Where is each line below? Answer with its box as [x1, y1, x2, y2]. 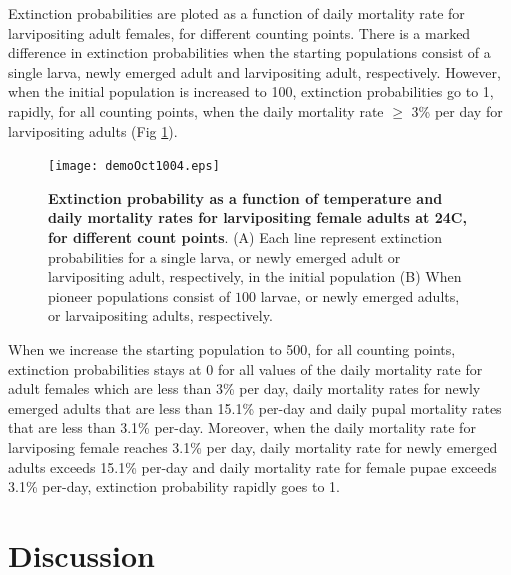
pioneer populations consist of [48, 285, 231, 306]
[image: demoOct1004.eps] [48, 159, 220, 174]
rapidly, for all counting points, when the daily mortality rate [8, 100, 384, 121]
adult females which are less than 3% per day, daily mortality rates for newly [8, 378, 481, 399]
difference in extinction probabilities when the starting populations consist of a [8, 42, 491, 63]
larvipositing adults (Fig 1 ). [8, 120, 178, 141]
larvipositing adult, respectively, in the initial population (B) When [48, 266, 462, 287]
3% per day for [411, 100, 503, 121]
